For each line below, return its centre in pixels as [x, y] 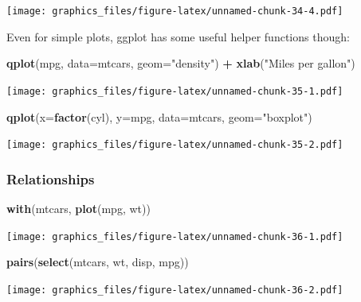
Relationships [51, 178]
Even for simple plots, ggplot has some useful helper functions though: [178, 36]
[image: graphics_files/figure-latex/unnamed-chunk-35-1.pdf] [175, 91]
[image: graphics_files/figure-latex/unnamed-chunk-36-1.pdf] [175, 236]
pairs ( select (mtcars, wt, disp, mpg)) [98, 262]
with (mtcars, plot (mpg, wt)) [78, 208]
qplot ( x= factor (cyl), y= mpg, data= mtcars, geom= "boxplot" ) [159, 116]
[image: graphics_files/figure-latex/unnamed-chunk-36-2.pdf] [175, 290]
